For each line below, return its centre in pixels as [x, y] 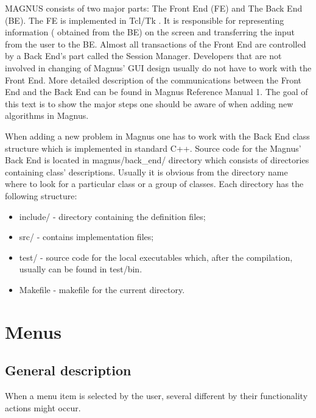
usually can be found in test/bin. [81, 269]
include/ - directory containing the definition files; [112, 216]
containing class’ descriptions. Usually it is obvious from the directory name [146, 172]
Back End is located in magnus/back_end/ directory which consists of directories [157, 160]
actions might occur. [43, 407]
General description [68, 370]
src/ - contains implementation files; [86, 237]
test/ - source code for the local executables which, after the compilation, [156, 257]
